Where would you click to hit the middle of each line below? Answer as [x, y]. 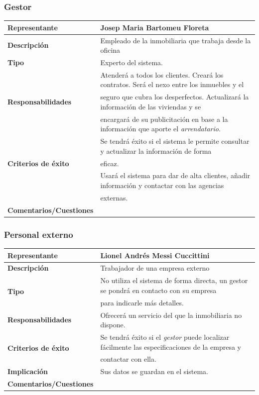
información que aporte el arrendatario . [160, 129]
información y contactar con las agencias [162, 185]
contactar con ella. [128, 359]
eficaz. [110, 163]
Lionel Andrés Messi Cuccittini [155, 255]
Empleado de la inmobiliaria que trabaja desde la [176, 40]
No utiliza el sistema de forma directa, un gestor [174, 280]
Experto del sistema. [131, 62]
